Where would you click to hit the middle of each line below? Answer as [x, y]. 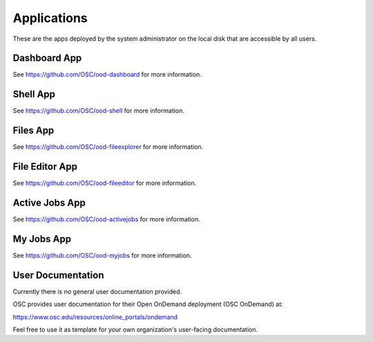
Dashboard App [47, 58]
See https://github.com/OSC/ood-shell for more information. [98, 111]
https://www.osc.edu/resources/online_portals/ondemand [95, 316]
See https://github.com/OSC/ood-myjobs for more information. [102, 255]
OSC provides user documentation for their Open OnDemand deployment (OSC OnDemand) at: [148, 304]
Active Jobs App [49, 202]
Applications [50, 18]
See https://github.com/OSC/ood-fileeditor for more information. [105, 183]
